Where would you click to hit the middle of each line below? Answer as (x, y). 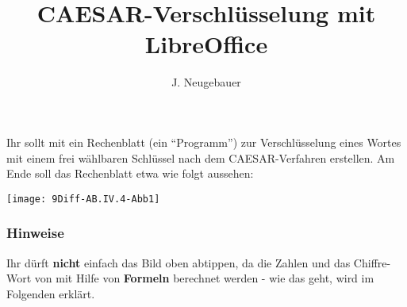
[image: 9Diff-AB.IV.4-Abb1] (83, 199)
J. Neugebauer (206, 82)
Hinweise (35, 233)
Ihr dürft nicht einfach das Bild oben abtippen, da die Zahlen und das (179, 262)
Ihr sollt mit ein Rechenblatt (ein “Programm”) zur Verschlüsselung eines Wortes (204, 142)
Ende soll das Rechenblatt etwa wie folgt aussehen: (130, 173)
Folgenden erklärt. (51, 293)
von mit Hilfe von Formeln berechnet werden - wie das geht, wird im (204, 278)
